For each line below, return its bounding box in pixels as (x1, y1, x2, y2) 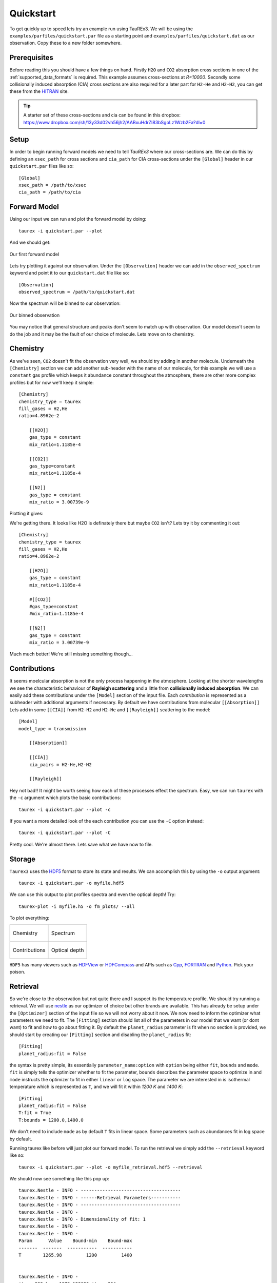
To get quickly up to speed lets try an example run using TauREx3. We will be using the (9, 26, 193, 32)
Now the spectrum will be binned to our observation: (9, 300, 121, 306)
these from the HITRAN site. (9, 88, 69, 94)
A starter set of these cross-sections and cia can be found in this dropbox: (23, 112, 181, 118)
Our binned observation (9, 312, 60, 318)
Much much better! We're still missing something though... (9, 651, 133, 657)
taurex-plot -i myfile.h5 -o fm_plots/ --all (18, 903, 135, 909)
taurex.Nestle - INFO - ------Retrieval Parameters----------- (18, 1195, 181, 1200)
